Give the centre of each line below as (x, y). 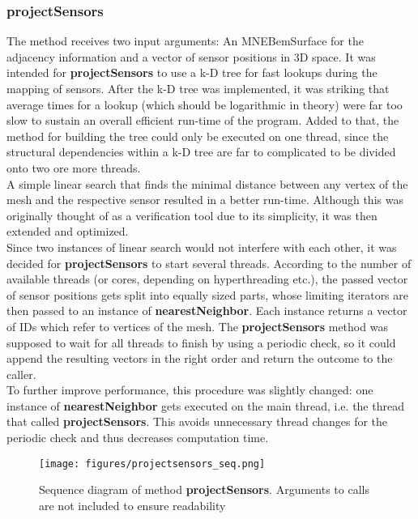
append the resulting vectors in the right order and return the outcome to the (200, 358)
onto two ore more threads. (74, 167)
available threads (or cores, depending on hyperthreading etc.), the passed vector (207, 279)
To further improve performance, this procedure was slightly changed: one (190, 390)
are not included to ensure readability (132, 505)
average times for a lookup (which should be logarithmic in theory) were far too (205, 104)
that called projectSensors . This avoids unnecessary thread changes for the (197, 421)
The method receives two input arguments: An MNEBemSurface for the (185, 41)
